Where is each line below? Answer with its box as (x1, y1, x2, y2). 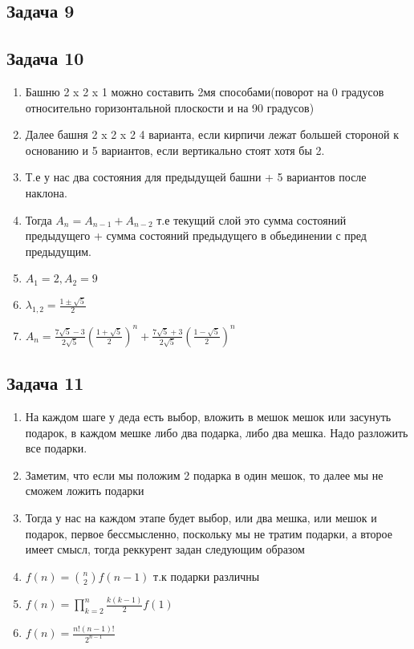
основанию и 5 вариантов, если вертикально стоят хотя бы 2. (25, 141, 325, 158)
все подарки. (25, 440, 87, 456)
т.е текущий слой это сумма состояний (156, 211, 347, 228)
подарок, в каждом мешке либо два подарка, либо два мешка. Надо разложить (25, 424, 408, 440)
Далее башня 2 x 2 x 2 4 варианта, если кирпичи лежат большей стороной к (25, 126, 400, 143)
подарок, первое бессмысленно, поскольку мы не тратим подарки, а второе (25, 525, 392, 542)
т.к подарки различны (153, 567, 260, 584)
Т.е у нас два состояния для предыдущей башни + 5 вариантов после (25, 168, 367, 185)
